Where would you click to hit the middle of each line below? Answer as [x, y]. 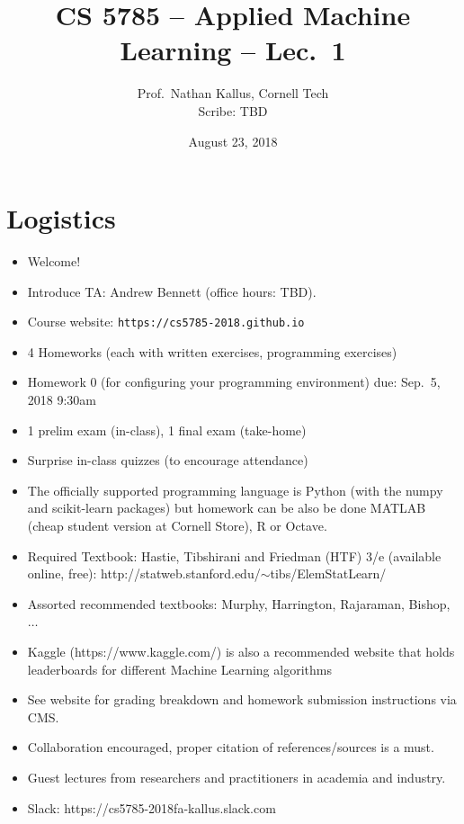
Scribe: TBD [233, 110]
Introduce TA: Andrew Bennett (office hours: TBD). [172, 291]
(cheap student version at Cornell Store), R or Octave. [177, 526]
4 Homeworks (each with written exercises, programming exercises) [212, 351]
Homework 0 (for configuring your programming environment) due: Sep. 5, [234, 382]
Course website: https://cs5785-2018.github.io [166, 322]
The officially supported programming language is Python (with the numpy [235, 490]
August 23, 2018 [233, 141]
